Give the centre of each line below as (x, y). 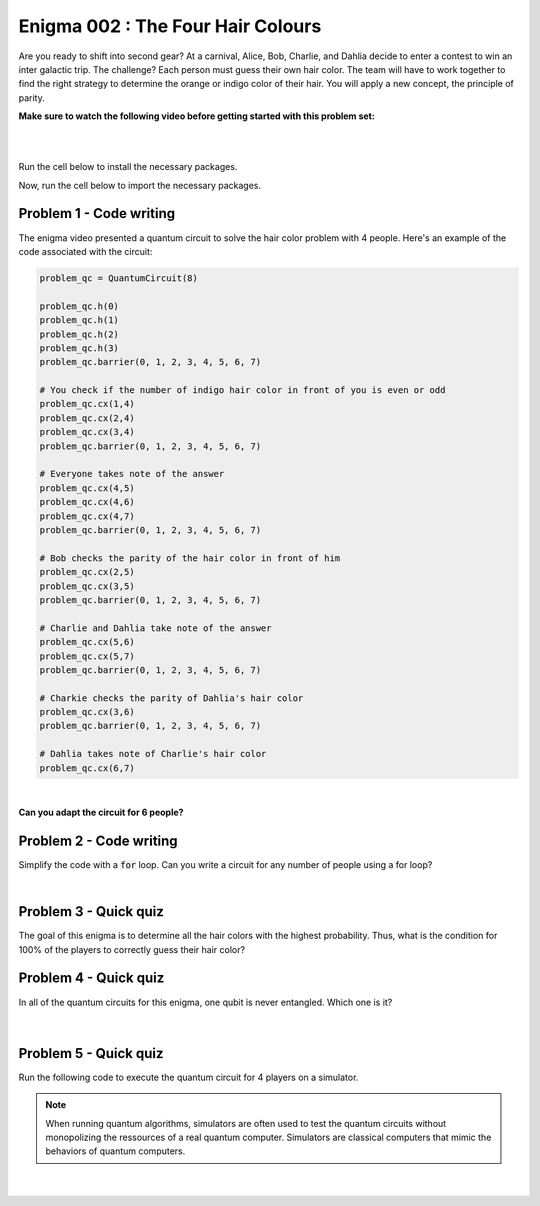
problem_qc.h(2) (79, 334)
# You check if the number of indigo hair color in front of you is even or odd (242, 390)
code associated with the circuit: (85, 251)
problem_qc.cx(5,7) (87, 656)
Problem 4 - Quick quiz (91, 978)
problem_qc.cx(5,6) (87, 642)
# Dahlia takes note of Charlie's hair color (153, 754)
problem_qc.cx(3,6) (87, 712)
